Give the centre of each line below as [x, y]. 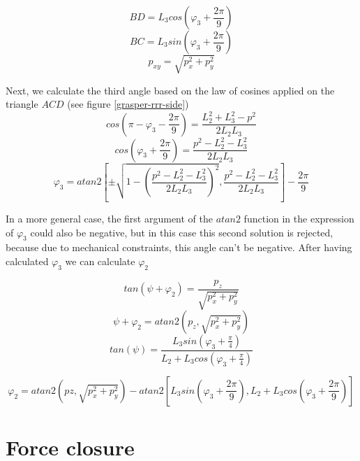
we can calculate [100, 261]
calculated [27, 261]
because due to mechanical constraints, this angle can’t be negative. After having [179, 247]
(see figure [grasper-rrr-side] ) [128, 104]
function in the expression [299, 218]
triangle [22, 104]
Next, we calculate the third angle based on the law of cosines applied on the [170, 90]
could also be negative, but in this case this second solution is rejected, [182, 232]
